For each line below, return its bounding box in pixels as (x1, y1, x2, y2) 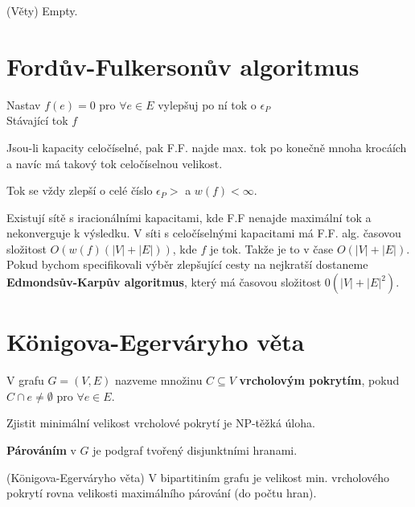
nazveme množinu (114, 372, 203, 389)
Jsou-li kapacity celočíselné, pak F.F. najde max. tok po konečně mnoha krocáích (6, 138, 407, 155)
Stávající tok (6, 112, 68, 129)
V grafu (6, 372, 44, 389)
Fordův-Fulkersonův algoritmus (6, 49, 360, 82)
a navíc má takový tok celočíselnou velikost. (6, 155, 223, 171)
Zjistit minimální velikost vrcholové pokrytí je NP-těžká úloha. (6, 414, 315, 431)
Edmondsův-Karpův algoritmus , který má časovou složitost (6, 274, 322, 291)
